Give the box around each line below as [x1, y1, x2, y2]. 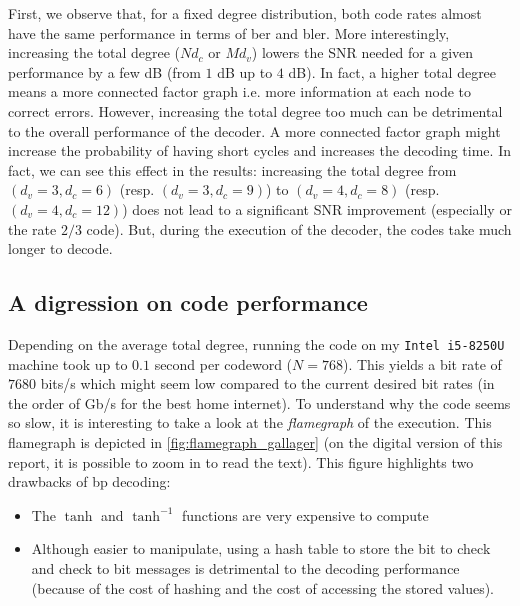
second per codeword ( [154, 353, 293, 374]
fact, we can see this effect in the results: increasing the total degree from [8, 159, 457, 180]
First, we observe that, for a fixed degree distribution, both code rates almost [8, 3, 482, 23]
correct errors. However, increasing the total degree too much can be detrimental [8, 100, 503, 121]
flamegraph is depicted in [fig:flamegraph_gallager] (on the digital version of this [8, 431, 503, 452]
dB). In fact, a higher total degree [288, 61, 497, 82]
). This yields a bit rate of [342, 353, 502, 374]
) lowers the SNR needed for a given [251, 42, 474, 63]
